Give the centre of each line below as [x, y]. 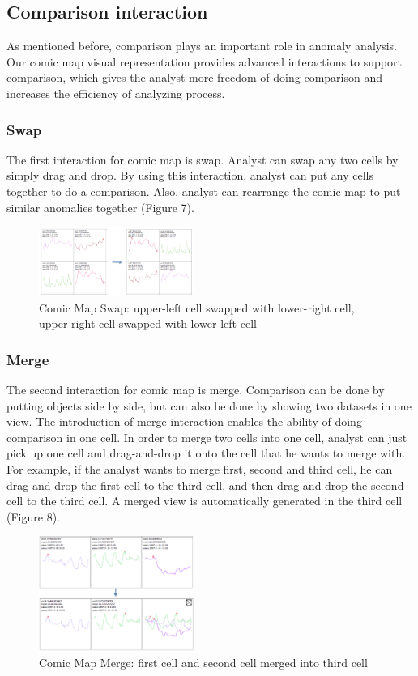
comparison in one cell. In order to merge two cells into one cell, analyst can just [207, 437]
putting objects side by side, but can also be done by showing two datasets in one [209, 405]
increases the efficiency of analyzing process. [116, 93]
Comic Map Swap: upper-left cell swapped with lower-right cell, [197, 307]
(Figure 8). [33, 516]
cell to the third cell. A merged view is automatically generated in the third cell [205, 501]
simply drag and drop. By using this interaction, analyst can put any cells [190, 175]
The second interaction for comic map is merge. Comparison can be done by [196, 390]
